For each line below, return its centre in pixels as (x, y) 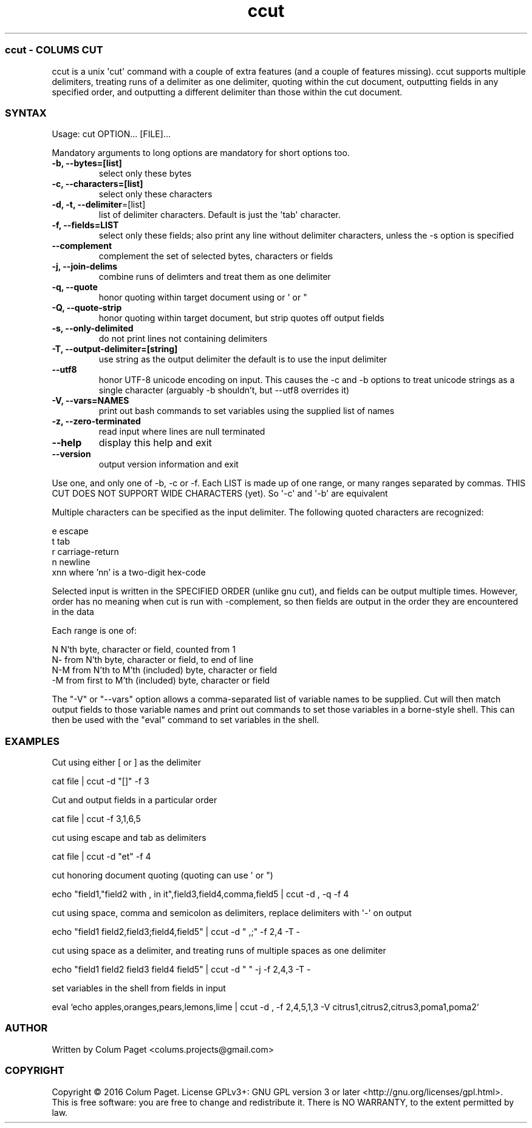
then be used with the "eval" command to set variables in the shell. (186, 720)
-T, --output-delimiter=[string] (115, 349)
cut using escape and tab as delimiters (129, 838)
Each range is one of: (94, 631)
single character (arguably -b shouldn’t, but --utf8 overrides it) (224, 390)
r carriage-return (85, 552)
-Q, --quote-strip (87, 308)
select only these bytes (145, 174)
